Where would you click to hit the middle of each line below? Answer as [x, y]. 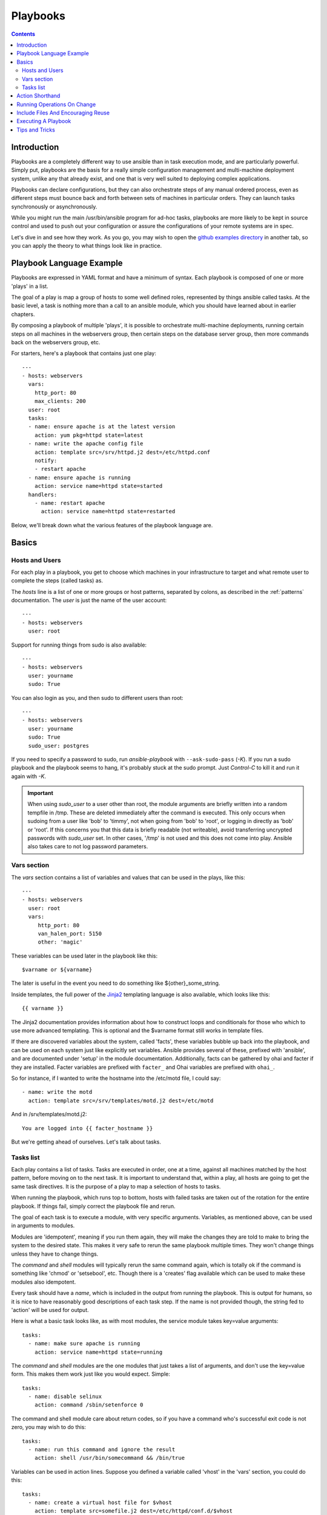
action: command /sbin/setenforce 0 [89, 1405]
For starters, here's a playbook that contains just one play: [84, 353]
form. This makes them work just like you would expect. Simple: [91, 1374]
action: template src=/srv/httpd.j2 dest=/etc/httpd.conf [122, 452]
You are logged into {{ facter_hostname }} [88, 1128]
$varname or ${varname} [57, 970]
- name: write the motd [57, 1092]
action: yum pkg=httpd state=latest [89, 435]
